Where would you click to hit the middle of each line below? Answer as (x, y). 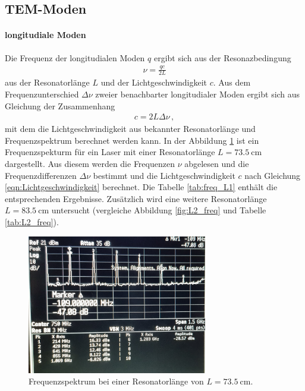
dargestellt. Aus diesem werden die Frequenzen (90, 163)
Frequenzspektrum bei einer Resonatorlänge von (116, 381)
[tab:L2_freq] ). (32, 221)
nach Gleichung (273, 175)
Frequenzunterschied (42, 94)
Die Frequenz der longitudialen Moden (75, 57)
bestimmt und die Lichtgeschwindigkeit (164, 175)
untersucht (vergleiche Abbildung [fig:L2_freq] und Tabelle (159, 210)
